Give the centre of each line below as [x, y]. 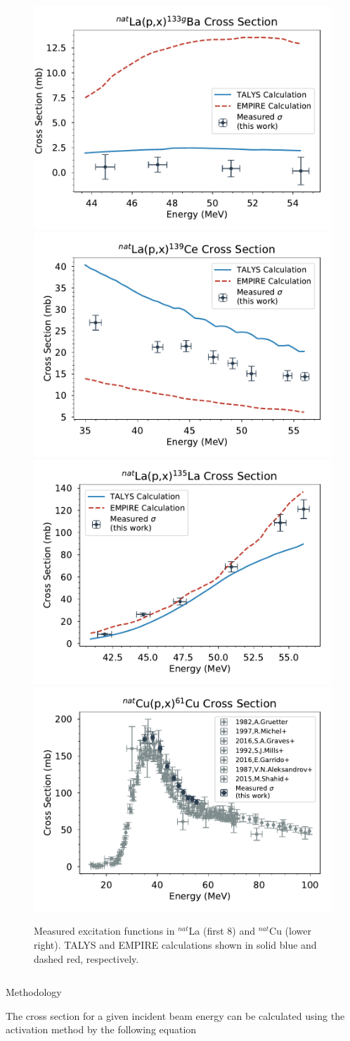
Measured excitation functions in [104, 931]
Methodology [34, 992]
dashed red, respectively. [86, 958]
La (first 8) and [222, 931]
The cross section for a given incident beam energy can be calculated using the [175, 1015]
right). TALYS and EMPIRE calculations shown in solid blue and [175, 944]
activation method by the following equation [101, 1029]
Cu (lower [290, 931]
